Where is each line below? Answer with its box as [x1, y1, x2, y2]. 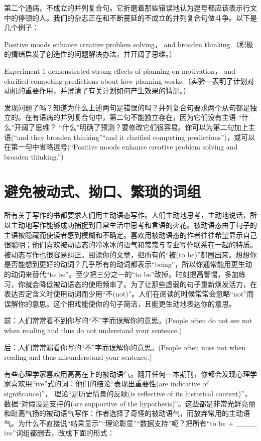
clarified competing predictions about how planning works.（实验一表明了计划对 [4, 75, 254, 86]
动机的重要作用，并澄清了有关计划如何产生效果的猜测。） [4, 85, 190, 96]
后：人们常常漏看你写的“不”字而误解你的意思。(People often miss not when [4, 342, 245, 352]
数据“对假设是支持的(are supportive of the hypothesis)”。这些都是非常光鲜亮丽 [4, 398, 255, 408]
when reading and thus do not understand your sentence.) [4, 325, 182, 335]
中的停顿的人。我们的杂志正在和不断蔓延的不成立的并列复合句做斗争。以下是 [4, 12, 257, 23]
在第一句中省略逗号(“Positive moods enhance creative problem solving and [4, 141, 238, 152]
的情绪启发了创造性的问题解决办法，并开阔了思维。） [4, 49, 176, 59]
